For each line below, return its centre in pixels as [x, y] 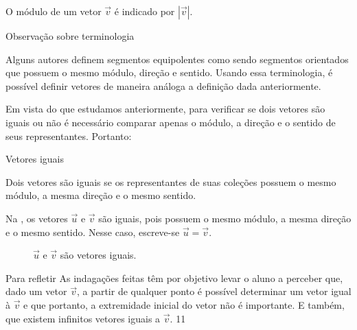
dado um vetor [36, 291]
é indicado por [145, 11]
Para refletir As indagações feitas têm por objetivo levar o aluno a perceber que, [174, 278]
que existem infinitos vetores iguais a [83, 318]
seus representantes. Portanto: [69, 135]
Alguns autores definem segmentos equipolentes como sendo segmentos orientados [177, 59]
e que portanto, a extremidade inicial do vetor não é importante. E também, [184, 304]
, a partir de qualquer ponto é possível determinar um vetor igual [214, 291]
